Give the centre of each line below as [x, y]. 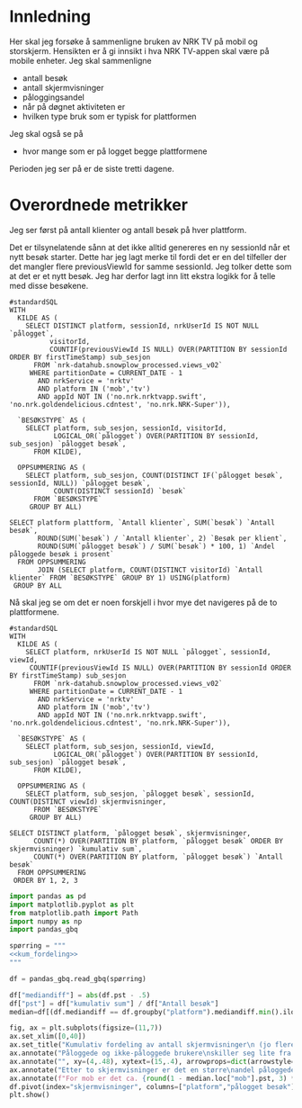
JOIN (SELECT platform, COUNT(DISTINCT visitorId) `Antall [150, 570]
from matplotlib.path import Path [74, 913]
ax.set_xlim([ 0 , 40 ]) [48, 1037]
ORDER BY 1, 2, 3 [45, 880]
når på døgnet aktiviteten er [74, 106]
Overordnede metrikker [99, 205]
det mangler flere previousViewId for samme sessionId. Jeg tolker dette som [151, 266]
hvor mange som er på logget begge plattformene [115, 151]
